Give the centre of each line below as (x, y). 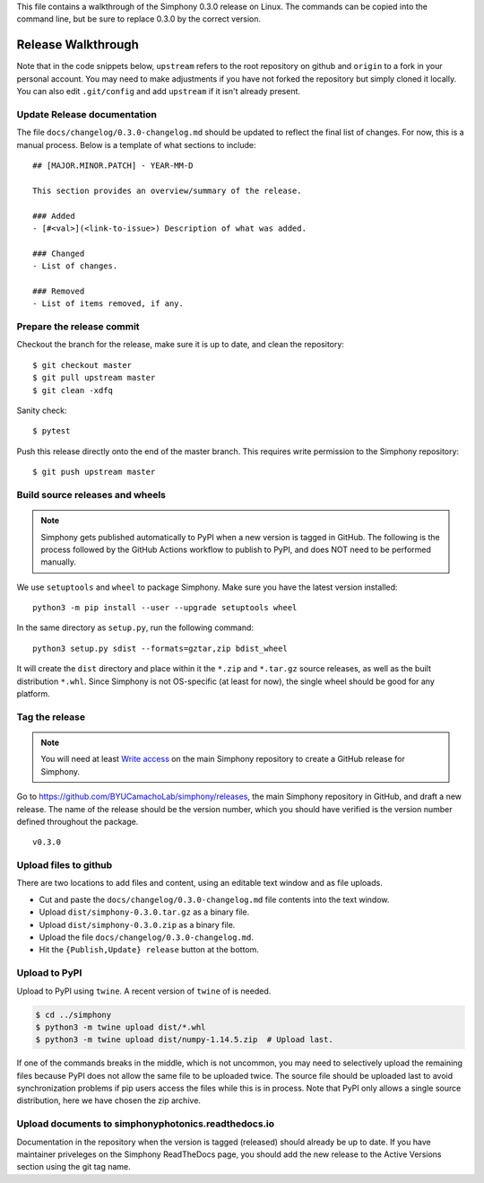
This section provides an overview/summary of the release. (167, 190)
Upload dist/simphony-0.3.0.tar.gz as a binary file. (144, 912)
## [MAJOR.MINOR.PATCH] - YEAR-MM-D (113, 166)
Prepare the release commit (78, 327)
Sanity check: (42, 410)
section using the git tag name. (74, 1167)
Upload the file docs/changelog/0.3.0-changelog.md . (147, 937)
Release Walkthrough (78, 45)
